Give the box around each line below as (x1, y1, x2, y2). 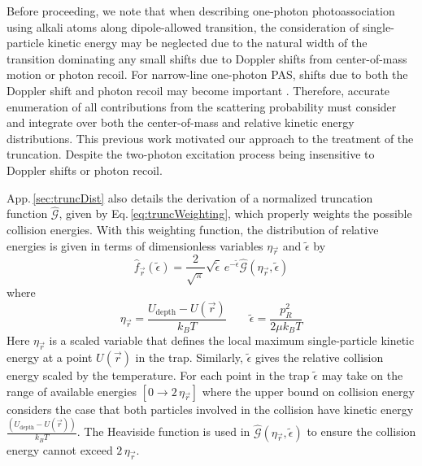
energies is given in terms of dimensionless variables (7, 237, 263, 254)
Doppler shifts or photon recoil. (7, 161, 163, 178)
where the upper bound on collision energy (202, 382, 415, 399)
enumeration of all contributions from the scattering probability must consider (7, 98, 397, 115)
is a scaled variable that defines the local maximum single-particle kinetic (49, 332, 415, 349)
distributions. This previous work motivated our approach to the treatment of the (7, 129, 414, 146)
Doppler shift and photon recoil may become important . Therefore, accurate (7, 81, 390, 98)
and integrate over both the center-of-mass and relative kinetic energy (7, 114, 355, 131)
